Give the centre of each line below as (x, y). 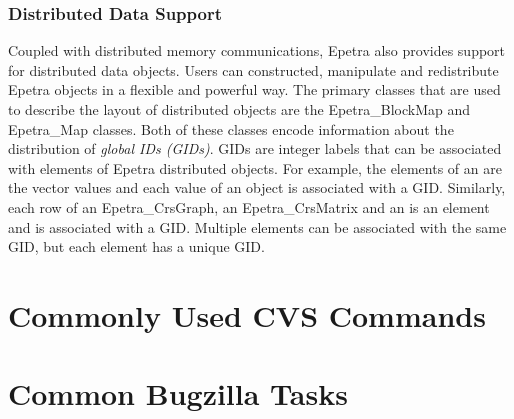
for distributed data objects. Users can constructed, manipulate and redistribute (253, 69)
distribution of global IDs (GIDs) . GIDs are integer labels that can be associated (255, 148)
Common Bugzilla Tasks (178, 393)
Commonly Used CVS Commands (247, 314)
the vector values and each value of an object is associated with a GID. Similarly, (257, 187)
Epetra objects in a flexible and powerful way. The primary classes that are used (254, 89)
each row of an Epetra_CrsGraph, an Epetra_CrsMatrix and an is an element (249, 206)
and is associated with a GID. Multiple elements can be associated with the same (257, 226)
